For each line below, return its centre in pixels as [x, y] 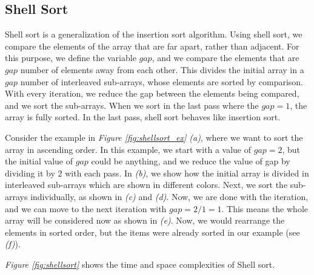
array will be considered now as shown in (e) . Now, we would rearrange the [145, 220]
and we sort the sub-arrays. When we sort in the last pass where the [132, 105]
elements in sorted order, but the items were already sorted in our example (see [152, 232]
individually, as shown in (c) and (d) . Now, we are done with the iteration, [169, 196]
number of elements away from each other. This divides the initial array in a [162, 69]
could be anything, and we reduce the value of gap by [191, 161]
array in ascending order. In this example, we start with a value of [128, 149]
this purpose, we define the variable [71, 58]
